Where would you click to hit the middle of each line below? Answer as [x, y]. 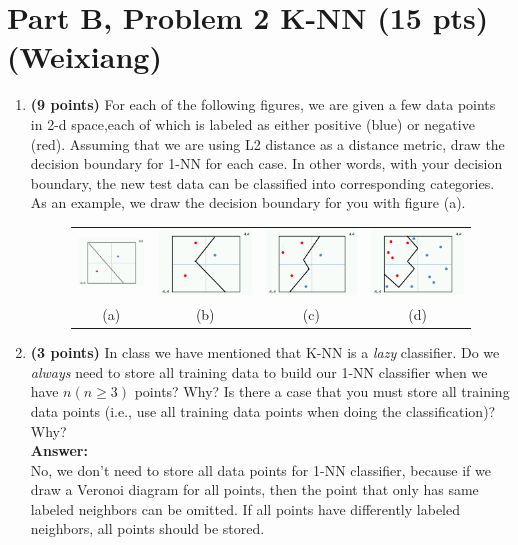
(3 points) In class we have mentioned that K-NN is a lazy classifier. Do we [265, 352]
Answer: [59, 450]
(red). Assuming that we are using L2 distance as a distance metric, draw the [267, 143]
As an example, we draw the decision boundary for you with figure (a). [248, 202]
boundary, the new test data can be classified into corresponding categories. [262, 182]
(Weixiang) [84, 56]
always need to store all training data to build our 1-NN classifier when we [259, 371]
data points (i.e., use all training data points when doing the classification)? [263, 410]
